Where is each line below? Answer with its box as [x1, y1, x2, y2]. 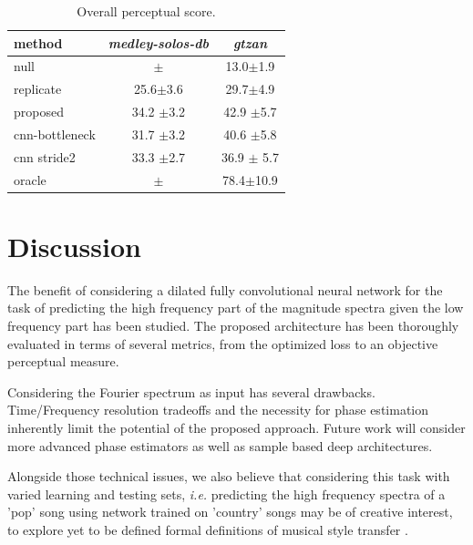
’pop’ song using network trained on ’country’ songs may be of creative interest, [7, 502, 453, 521]
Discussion [7, 227, 141, 264]
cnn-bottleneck [14, 124, 96, 143]
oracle [14, 170, 46, 189]
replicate [14, 79, 62, 98]
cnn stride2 [14, 147, 76, 166]
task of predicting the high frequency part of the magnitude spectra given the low [7, 298, 464, 317]
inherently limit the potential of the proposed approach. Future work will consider [7, 418, 466, 437]
